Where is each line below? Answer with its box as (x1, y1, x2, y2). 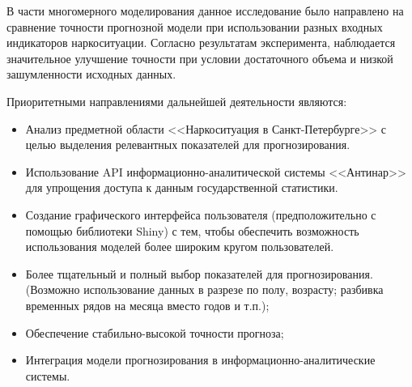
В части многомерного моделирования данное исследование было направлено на (6, 2, 404, 19)
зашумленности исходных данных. (6, 66, 176, 83)
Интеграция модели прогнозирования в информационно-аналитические (25, 351, 376, 368)
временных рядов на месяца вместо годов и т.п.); (25, 296, 270, 313)
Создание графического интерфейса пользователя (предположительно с (25, 206, 376, 223)
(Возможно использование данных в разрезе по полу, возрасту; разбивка (25, 281, 384, 298)
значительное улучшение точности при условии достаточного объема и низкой (6, 49, 393, 66)
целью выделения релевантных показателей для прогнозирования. (25, 136, 350, 153)
